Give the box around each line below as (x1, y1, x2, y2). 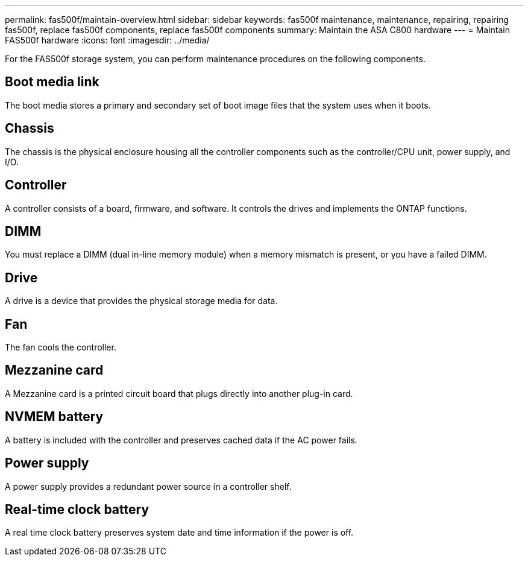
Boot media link (5, 74, 99, 90)
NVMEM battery (5, 409, 104, 425)
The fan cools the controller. (5, 342, 116, 353)
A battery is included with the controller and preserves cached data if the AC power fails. (5, 434, 357, 445)
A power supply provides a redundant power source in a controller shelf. (5, 481, 292, 492)
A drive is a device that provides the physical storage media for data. (5, 296, 278, 306)
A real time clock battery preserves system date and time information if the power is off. (5, 527, 354, 538)
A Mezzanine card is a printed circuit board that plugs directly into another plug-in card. (5, 388, 353, 399)
